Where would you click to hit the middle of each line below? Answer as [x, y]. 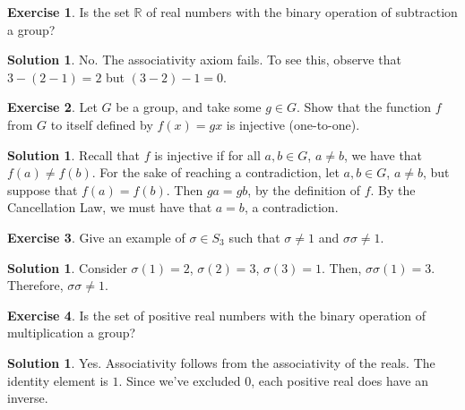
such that [254, 237]
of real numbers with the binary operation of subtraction [302, 12]
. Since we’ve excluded [180, 380]
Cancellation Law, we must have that [110, 207]
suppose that [43, 189]
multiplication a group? [72, 333]
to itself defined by [102, 124]
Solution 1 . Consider [67, 267]
